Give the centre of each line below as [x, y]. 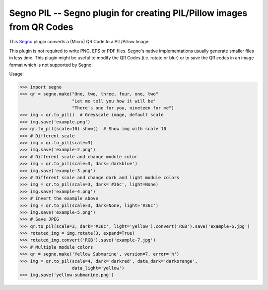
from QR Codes [41, 27]
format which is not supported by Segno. [51, 65]
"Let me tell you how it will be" [114, 101]
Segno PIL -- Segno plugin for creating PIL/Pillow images [128, 13]
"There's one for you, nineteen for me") [123, 108]
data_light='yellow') [98, 268]
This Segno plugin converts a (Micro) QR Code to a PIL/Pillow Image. [79, 42]
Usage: [17, 74]
